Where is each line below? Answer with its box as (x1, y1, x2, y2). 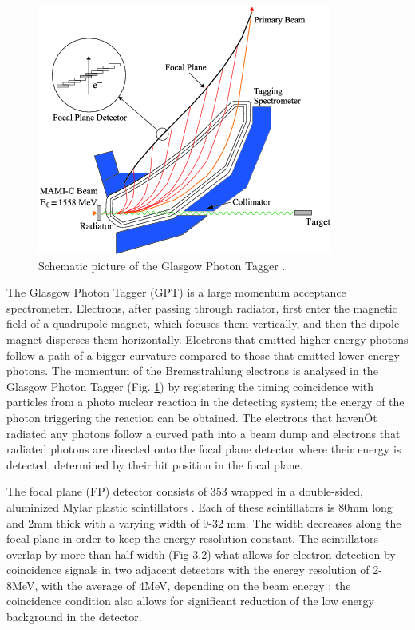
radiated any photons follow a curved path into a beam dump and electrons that (6, 425, 401, 441)
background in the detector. (6, 608, 142, 625)
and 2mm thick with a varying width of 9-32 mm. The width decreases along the (6, 514, 401, 531)
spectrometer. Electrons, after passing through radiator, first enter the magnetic (6, 299, 397, 316)
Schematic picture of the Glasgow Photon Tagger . (38, 257, 286, 273)
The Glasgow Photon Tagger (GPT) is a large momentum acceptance (6, 284, 346, 301)
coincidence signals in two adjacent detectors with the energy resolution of (6, 561, 370, 578)
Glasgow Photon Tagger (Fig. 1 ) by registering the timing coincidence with (6, 377, 374, 394)
